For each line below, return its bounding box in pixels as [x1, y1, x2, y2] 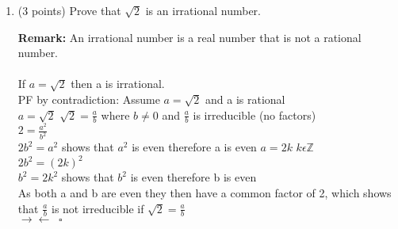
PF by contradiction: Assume [17, 90, 160, 107]
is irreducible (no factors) [193, 106, 316, 123]
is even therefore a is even [132, 139, 257, 155]
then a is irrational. [71, 75, 165, 92]
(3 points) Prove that [17, 2, 121, 18]
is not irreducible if [51, 200, 144, 216]
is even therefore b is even [130, 169, 257, 185]
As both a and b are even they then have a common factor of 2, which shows [17, 185, 392, 201]
